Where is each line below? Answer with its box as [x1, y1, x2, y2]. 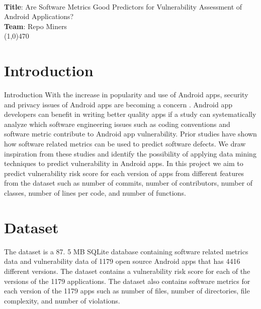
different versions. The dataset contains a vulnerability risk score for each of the [4, 265, 250, 276]
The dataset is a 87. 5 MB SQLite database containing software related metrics [4, 246, 248, 256]
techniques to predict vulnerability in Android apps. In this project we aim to [4, 158, 243, 169]
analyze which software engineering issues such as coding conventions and [4, 118, 230, 129]
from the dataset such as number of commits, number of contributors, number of [4, 178, 253, 188]
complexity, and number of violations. [4, 295, 120, 305]
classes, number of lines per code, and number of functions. [4, 188, 186, 198]
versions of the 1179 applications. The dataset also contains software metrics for [4, 275, 250, 286]
